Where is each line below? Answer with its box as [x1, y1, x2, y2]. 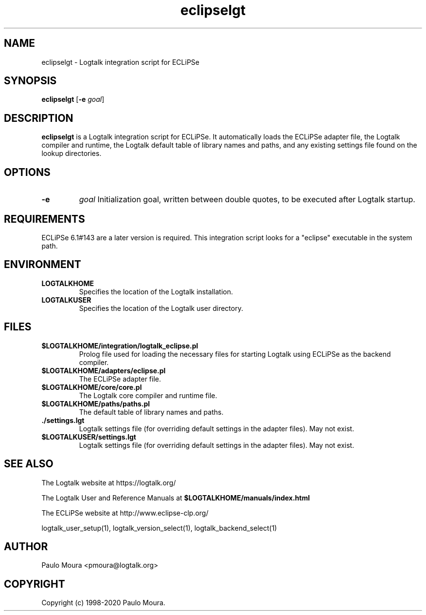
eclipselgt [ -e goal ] [41, 95, 105, 104]
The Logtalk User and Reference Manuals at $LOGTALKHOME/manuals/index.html [41, 493, 310, 502]
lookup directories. [41, 149, 102, 158]
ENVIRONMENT [4, 258, 81, 271]
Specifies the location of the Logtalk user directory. [79, 304, 243, 312]
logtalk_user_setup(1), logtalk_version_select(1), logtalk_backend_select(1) [41, 523, 277, 532]
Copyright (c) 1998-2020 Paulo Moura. [41, 598, 165, 607]
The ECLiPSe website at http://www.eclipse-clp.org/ [41, 508, 209, 517]
